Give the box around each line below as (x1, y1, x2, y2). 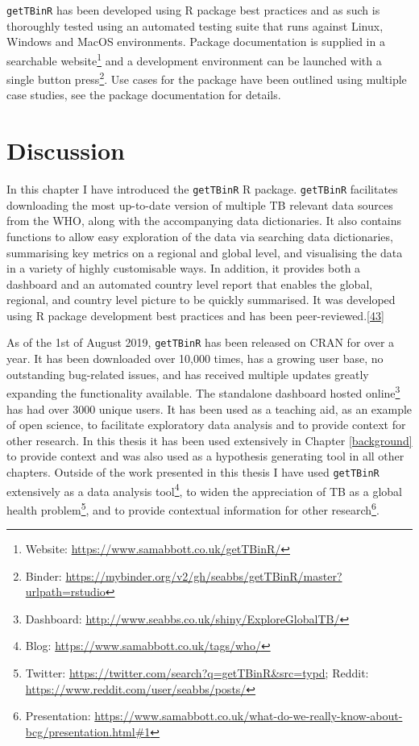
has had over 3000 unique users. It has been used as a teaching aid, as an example (6, 400, 413, 417)
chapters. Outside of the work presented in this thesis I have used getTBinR (6, 463, 380, 480)
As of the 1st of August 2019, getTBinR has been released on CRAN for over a (6, 334, 395, 351)
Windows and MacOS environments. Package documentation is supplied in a (6, 33, 385, 50)
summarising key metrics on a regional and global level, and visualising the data (6, 244, 403, 260)
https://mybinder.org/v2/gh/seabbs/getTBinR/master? (65, 567, 342, 584)
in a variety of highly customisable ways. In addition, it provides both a (6, 260, 361, 277)
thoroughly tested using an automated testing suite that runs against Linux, (6, 17, 384, 34)
